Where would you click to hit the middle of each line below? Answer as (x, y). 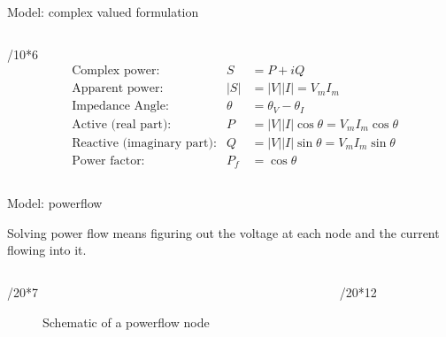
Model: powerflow (55, 203)
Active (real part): (122, 124)
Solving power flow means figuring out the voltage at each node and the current (223, 232)
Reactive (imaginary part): (144, 143)
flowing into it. (47, 250)
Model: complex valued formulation (103, 11)
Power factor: (108, 161)
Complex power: (116, 71)
